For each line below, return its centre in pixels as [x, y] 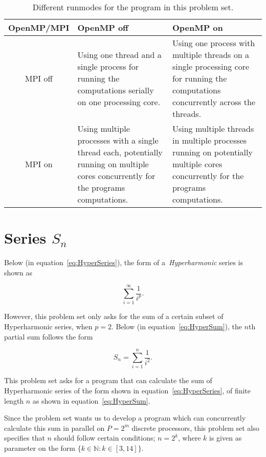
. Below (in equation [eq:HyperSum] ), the [176, 326]
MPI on [39, 164]
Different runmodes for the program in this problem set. [133, 7]
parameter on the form [40, 448]
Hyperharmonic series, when [48, 326]
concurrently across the [214, 102]
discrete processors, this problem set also [195, 428]
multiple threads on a [210, 55]
